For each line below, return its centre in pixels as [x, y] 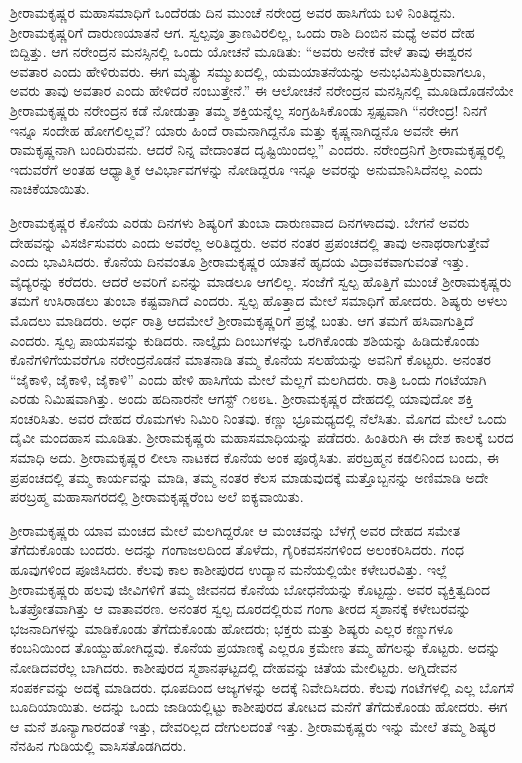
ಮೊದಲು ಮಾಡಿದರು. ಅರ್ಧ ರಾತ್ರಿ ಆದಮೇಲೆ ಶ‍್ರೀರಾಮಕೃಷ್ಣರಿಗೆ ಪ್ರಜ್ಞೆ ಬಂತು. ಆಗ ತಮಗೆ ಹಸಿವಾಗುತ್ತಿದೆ [242, 319]
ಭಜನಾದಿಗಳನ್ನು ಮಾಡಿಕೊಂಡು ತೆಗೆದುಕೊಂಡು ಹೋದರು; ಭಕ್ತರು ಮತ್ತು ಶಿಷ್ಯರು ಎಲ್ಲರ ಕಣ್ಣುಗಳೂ [231, 627]
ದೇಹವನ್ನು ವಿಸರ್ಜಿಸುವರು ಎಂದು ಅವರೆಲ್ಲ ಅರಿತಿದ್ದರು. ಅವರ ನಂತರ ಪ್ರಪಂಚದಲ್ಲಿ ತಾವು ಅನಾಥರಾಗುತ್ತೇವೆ [250, 241]
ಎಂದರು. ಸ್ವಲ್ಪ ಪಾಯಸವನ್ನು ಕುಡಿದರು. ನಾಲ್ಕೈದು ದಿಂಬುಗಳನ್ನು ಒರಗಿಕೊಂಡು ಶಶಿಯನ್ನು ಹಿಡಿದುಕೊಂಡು [245, 339]
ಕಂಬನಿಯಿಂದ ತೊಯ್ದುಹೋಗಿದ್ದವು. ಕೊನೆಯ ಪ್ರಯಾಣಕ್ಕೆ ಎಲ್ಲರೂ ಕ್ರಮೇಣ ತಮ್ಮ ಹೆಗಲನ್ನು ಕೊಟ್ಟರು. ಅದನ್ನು [255, 647]
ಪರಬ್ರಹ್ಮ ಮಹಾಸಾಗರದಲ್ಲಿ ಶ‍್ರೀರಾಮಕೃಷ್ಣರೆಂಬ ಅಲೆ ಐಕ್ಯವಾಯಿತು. [157, 496]
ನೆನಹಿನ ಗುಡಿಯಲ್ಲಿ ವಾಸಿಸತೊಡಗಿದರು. [98, 745]
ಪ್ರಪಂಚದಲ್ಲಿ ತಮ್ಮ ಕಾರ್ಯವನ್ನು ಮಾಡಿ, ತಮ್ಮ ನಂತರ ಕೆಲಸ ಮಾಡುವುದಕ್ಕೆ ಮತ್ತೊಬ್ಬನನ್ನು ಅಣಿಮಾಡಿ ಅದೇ [249, 476]
